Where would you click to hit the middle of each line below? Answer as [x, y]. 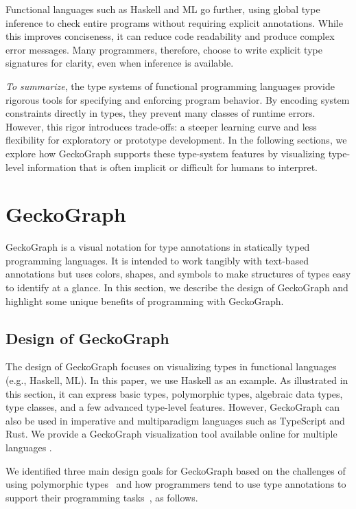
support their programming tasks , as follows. [102, 497]
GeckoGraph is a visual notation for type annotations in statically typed [158, 247]
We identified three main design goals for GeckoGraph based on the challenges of [176, 470]
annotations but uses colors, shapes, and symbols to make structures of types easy [178, 274]
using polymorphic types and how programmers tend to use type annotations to [176, 484]
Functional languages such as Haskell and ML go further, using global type [163, 9]
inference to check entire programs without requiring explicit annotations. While [174, 22]
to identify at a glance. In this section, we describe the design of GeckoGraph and [177, 287]
